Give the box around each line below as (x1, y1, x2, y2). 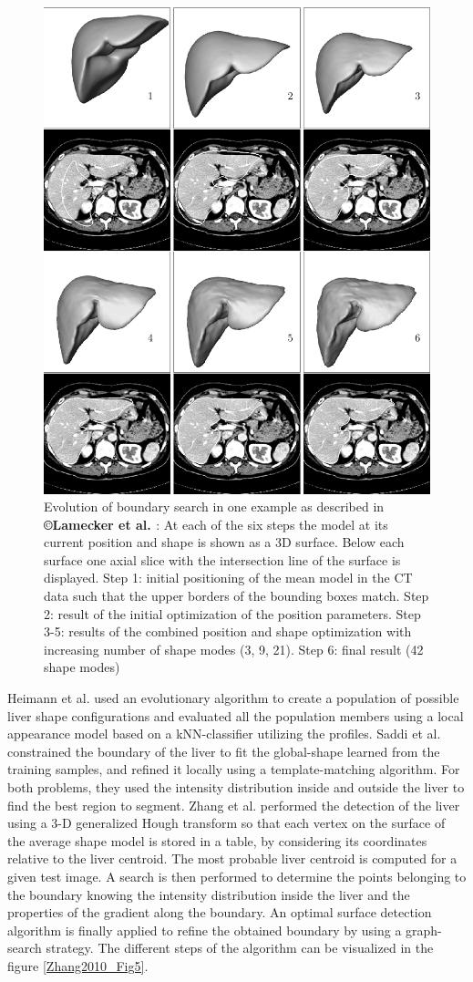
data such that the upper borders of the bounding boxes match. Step (44, 586, 429, 605)
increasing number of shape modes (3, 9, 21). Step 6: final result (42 (44, 639, 424, 658)
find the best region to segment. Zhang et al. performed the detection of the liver (7, 795, 460, 814)
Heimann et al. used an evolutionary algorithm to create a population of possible (7, 688, 459, 708)
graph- (406, 920, 442, 939)
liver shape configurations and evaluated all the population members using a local (7, 706, 464, 725)
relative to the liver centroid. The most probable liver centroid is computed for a (7, 849, 458, 868)
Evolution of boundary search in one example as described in (44, 497, 385, 516)
